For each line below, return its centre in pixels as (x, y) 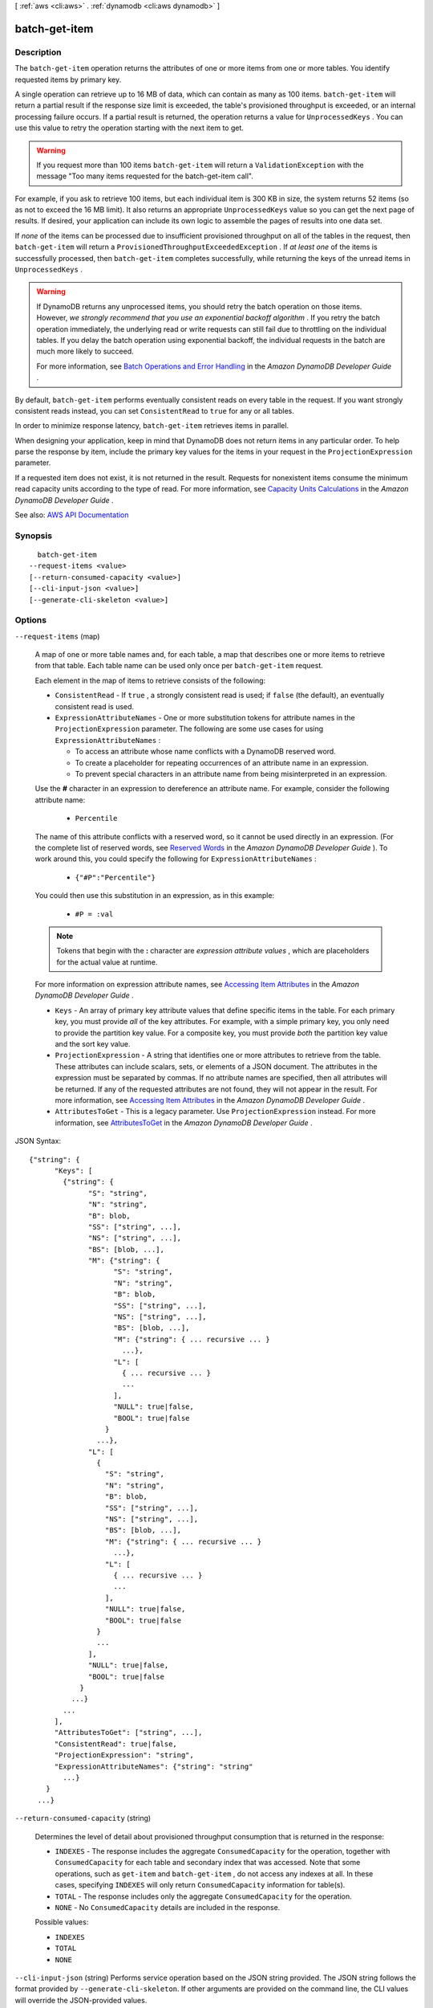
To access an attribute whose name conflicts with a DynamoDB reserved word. (205, 752)
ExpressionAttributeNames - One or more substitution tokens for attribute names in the (205, 718)
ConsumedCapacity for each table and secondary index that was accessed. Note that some (208, 1863)
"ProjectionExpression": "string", (124, 1755)
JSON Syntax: (38, 1141)
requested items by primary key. (68, 80)
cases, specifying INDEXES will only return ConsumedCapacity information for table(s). (200, 1885)
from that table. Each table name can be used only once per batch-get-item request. (179, 666)
